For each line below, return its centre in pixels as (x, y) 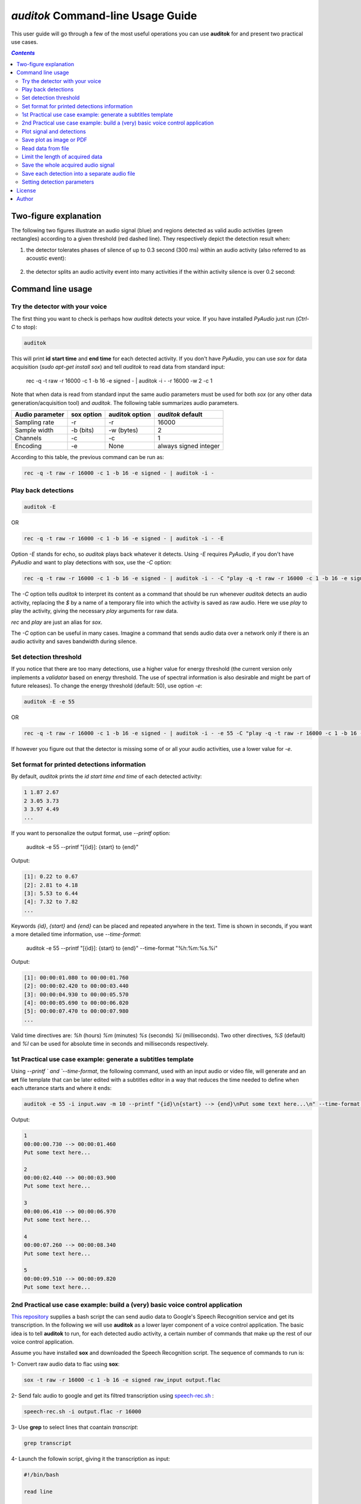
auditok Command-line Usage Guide (104, 16)
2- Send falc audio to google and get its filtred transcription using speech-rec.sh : (113, 1395)
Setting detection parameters (58, 182)
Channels (28, 438)
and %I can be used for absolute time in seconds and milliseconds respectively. (110, 1044)
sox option (87, 414)
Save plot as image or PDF (54, 140)
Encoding (28, 446)
